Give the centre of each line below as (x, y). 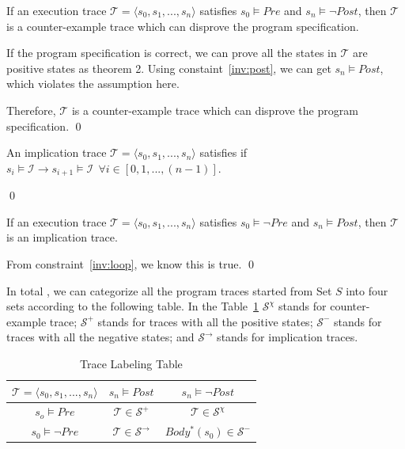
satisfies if (223, 152)
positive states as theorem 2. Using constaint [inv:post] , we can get (169, 68)
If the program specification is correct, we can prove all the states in (172, 53)
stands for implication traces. (288, 337)
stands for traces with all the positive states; (205, 321)
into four (367, 290)
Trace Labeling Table (131, 363)
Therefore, (31, 110)
